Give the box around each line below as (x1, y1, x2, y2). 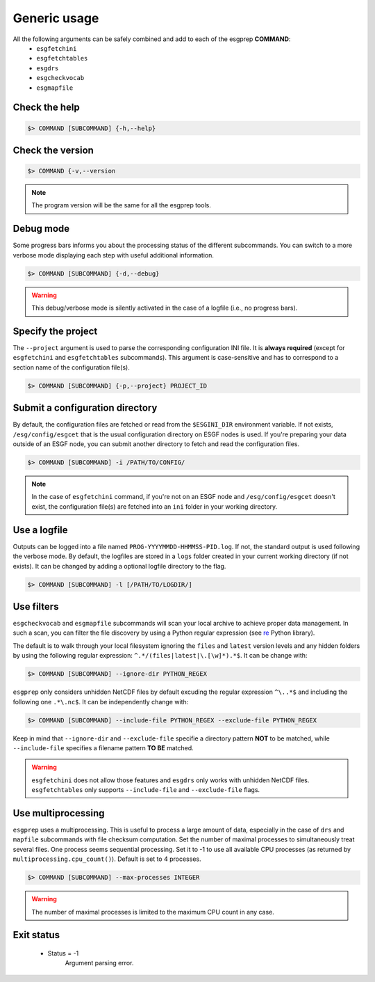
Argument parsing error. (65, 959, 134, 967)
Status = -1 (47, 949, 79, 957)
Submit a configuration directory (12, 402, 158, 414)
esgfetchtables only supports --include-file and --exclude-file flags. (31, 786, 260, 794)
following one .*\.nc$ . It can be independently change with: (12, 697, 189, 706)
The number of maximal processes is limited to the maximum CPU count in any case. (31, 908, 274, 916)
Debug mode (12, 223, 70, 235)
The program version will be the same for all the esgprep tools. (31, 201, 211, 209)
